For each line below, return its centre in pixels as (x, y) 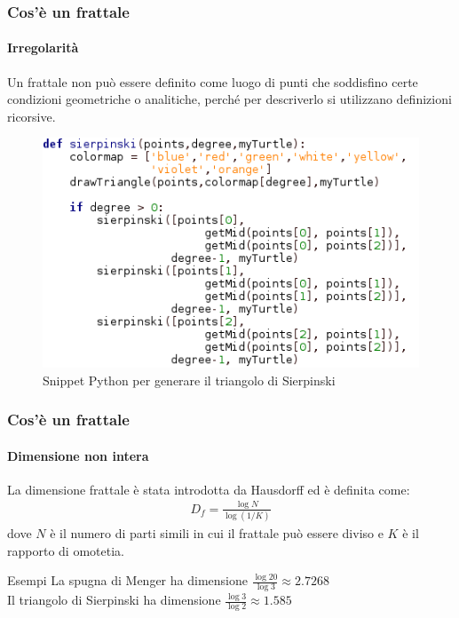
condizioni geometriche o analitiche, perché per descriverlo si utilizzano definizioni (229, 99)
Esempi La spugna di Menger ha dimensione (127, 580)
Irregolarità (43, 48)
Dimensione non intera (78, 455)
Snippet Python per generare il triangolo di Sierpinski (189, 380)
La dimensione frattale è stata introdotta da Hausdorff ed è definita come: (209, 489)
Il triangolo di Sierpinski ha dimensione (114, 600)
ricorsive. (32, 116)
